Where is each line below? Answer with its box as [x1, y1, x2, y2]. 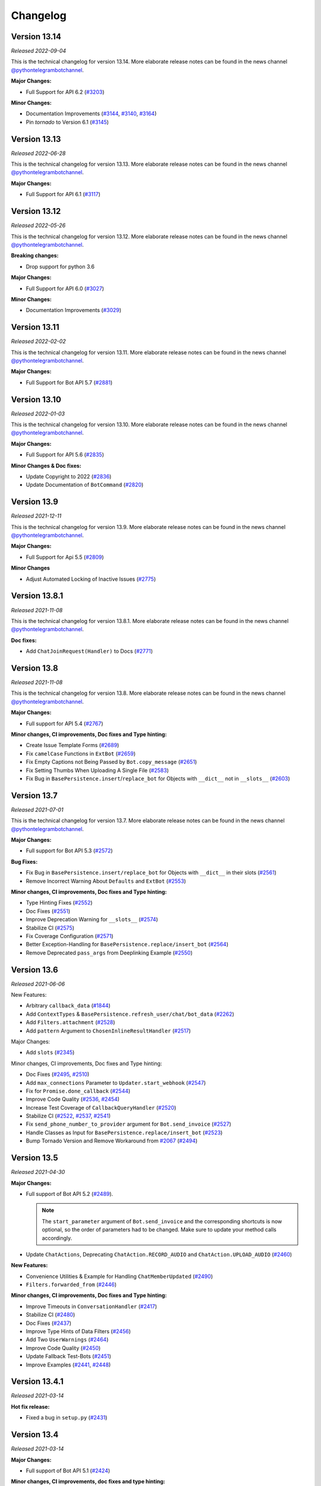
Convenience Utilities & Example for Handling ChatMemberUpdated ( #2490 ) [26, 1273, 213, 1280]
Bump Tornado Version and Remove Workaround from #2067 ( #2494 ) [26, 1137, 198, 1144]
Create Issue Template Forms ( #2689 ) [26, 742, 119, 749]
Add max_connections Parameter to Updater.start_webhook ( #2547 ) [26, 1079, 206, 1086]
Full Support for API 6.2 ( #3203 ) [26, 88, 105, 95]
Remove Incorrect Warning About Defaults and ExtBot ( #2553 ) [26, 877, 187, 884]
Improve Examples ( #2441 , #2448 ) [26, 1361, 111, 1368]
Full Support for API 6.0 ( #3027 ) [26, 285, 104, 292]
